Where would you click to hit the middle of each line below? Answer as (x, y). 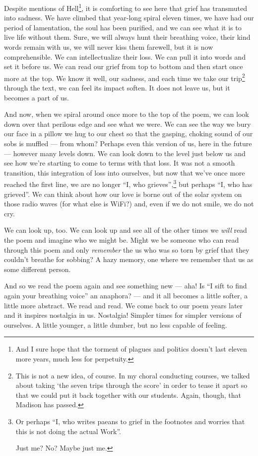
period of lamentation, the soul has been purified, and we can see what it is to (123, 27)
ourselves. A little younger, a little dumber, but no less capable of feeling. (116, 324)
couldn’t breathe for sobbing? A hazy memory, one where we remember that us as (129, 259)
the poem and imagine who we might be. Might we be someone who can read (122, 240)
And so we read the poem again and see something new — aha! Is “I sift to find (126, 286)
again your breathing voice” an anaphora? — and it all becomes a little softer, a (126, 295)
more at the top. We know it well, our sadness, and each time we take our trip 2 (125, 77)
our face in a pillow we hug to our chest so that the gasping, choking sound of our (129, 134)
